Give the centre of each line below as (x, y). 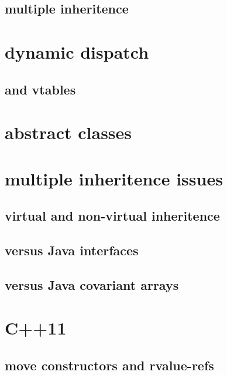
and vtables (40, 89)
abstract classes (68, 132)
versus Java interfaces (72, 250)
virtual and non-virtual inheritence (112, 216)
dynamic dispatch (77, 51)
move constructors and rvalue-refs (109, 365)
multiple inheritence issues (114, 178)
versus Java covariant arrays (92, 284)
